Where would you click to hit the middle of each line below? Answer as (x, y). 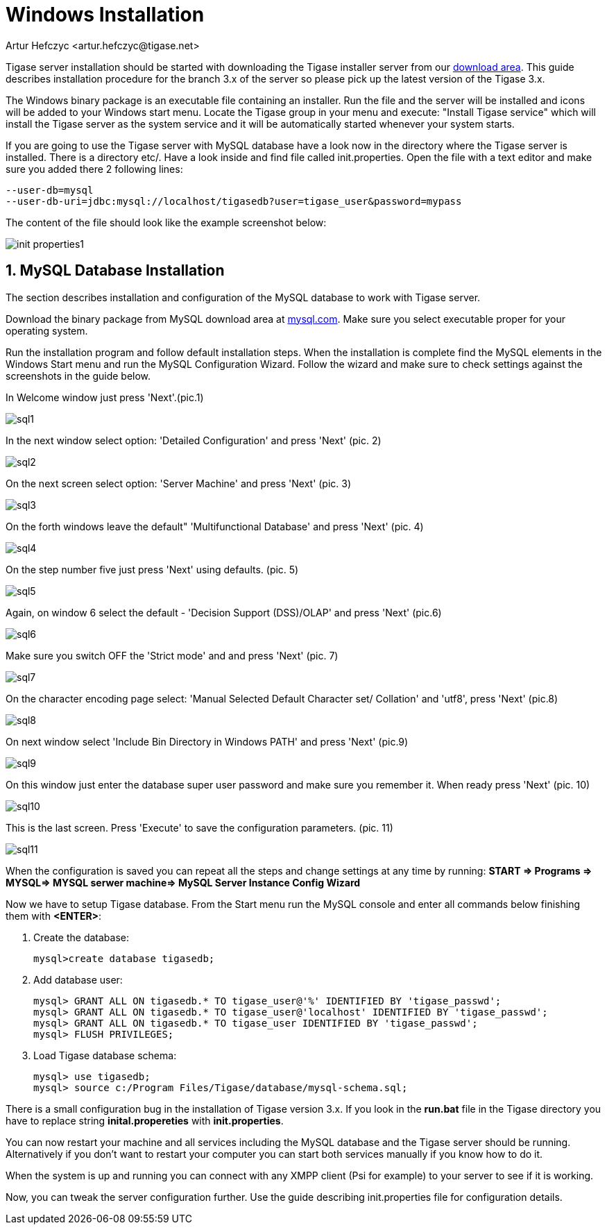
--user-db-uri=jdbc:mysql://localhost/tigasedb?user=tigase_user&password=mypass (234, 201)
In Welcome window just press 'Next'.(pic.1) (105, 397)
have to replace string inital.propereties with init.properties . (145, 1120)
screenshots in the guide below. (78, 376)
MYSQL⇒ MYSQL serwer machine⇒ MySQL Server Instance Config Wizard (183, 882)
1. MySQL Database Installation (115, 271)
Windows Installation (105, 15)
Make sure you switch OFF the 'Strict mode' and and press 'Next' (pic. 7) (172, 655)
